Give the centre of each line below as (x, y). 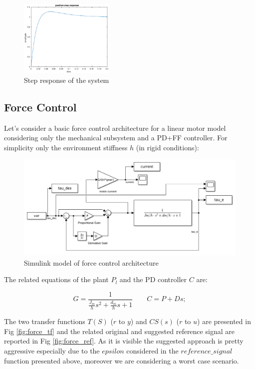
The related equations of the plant (56, 279)
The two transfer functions (45, 321)
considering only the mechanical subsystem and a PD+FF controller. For (116, 138)
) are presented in (224, 321)
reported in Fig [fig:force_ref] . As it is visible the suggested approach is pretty (124, 341)
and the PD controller (153, 279)
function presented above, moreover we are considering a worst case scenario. (122, 360)
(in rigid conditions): (167, 147)
